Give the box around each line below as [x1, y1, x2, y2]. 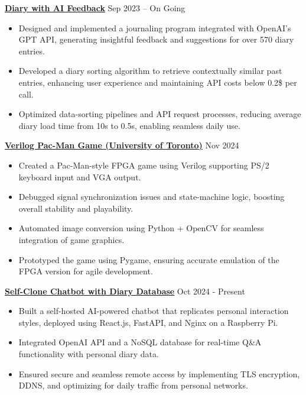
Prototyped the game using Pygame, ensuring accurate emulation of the [18, 253, 279, 266]
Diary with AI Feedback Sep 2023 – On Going [5, 2, 185, 14]
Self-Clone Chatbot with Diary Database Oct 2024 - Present [5, 284, 245, 297]
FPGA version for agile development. [18, 265, 153, 277]
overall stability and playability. [18, 202, 134, 214]
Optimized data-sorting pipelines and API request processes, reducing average [18, 108, 301, 120]
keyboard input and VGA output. [18, 170, 141, 183]
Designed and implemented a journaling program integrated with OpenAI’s [18, 21, 291, 34]
